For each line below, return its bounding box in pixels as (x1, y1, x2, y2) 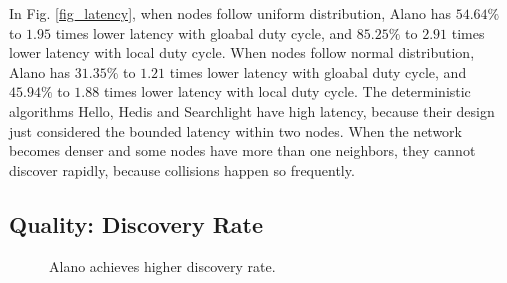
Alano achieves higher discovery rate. (49, 255, 276, 276)
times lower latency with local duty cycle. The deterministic (103, 81, 471, 102)
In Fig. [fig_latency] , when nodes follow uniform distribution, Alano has (9, 3, 451, 23)
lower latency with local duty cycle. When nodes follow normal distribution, (9, 42, 475, 63)
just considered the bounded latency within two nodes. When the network (9, 120, 462, 141)
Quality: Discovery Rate (9, 208, 263, 239)
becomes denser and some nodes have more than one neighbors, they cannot (9, 140, 476, 161)
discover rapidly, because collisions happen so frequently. (9, 159, 355, 180)
